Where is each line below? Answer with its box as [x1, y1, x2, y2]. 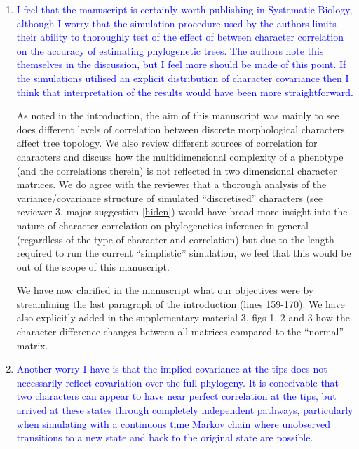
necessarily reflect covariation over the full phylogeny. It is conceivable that [16, 375, 339, 389]
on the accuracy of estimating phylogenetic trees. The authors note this [16, 43, 324, 58]
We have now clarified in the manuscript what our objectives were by [16, 283, 314, 297]
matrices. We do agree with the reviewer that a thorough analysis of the [16, 177, 327, 192]
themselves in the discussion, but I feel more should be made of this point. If [16, 57, 346, 72]
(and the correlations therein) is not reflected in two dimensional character [16, 163, 337, 177]
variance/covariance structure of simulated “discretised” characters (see [16, 190, 323, 205]
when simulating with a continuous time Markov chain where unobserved [16, 416, 330, 431]
